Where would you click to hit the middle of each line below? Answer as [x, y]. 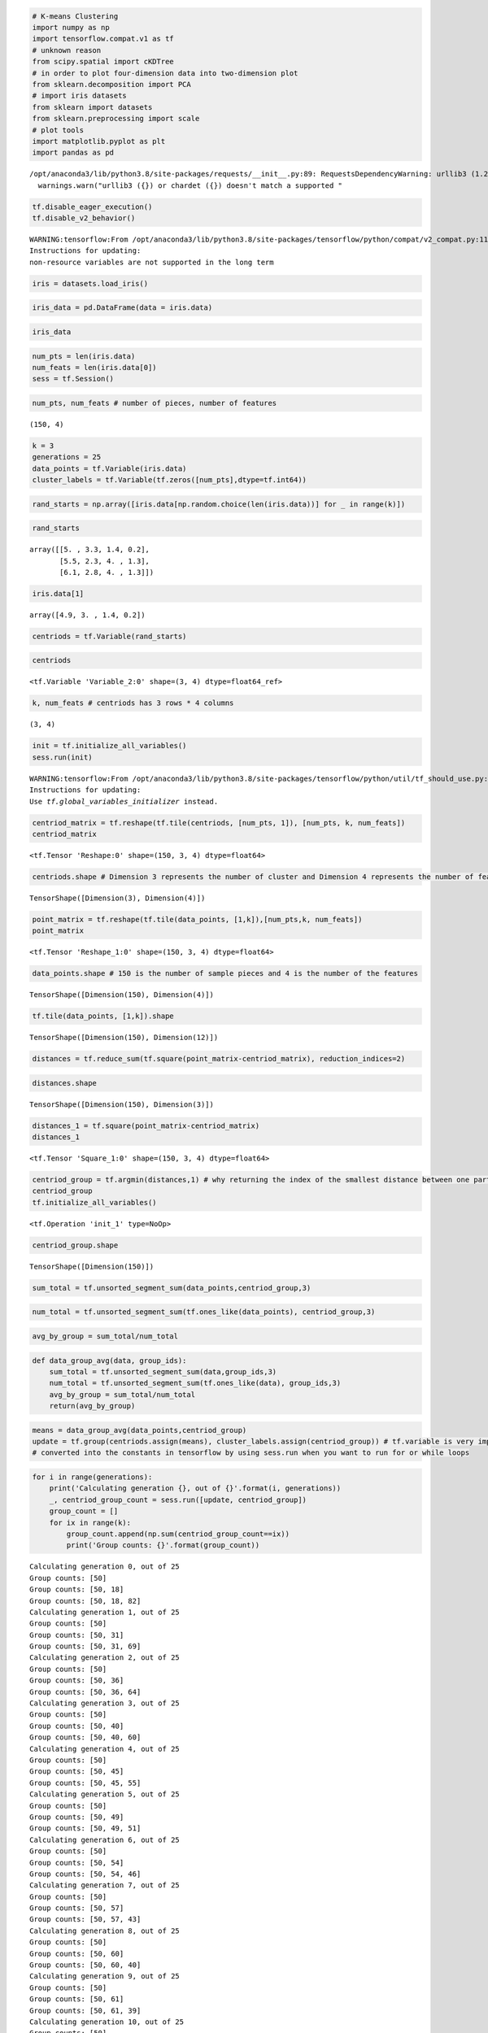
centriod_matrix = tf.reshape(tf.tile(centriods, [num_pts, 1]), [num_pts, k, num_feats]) [219, 823]
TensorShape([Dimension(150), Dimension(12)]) [124, 1038]
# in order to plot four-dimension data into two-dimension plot [165, 73]
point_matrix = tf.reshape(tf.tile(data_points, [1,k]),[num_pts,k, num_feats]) [197, 919]
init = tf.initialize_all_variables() [109, 746]
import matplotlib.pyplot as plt [99, 141]
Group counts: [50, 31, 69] [85, 1646]
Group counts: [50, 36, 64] [85, 1692]
